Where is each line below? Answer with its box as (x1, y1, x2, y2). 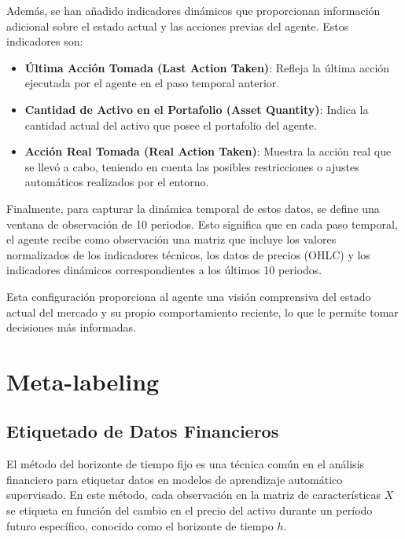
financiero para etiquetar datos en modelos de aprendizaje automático (6, 471, 343, 487)
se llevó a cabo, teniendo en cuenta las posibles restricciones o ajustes (24, 158, 359, 174)
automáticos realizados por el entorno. (24, 174, 209, 190)
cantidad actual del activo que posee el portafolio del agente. (24, 116, 317, 133)
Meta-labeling (6, 365, 160, 397)
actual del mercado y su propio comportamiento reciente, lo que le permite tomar (6, 303, 399, 320)
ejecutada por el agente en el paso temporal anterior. (24, 75, 280, 91)
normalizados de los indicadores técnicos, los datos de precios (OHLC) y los (6, 246, 370, 262)
